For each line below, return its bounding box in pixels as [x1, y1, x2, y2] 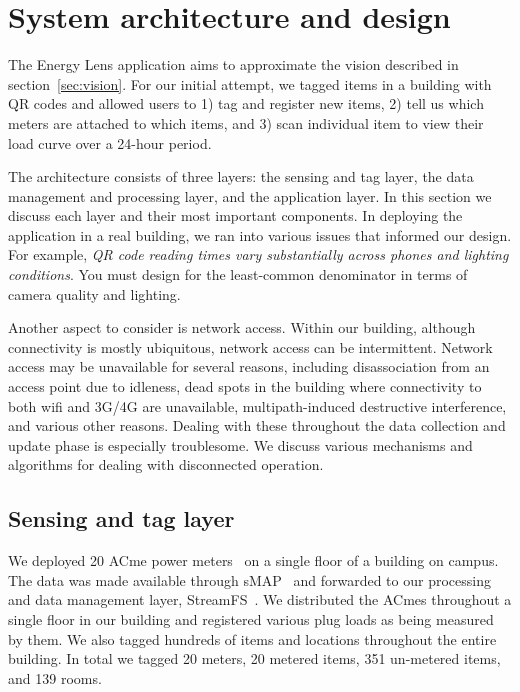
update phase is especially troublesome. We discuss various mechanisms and [8, 434, 473, 455]
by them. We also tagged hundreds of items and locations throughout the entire [8, 628, 497, 649]
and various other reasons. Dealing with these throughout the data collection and [8, 415, 506, 436]
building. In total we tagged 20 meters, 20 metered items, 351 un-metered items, [8, 648, 501, 669]
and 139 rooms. [8, 667, 102, 688]
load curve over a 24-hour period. [8, 132, 212, 153]
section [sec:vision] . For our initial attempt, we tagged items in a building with [8, 73, 492, 94]
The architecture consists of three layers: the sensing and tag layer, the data [8, 166, 474, 187]
